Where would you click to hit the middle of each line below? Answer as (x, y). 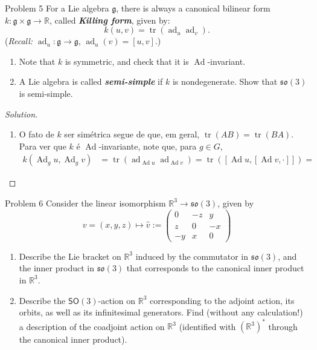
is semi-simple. (46, 93)
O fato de (37, 134)
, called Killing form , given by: (110, 20)
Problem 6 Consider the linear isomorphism (85, 203)
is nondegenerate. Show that (225, 81)
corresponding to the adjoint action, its (222, 300)
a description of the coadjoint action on (92, 326)
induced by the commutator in (192, 256)
